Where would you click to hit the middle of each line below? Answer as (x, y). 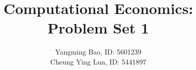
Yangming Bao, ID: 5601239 (98, 52)
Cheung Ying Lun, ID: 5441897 (98, 61)
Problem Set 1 (98, 28)
